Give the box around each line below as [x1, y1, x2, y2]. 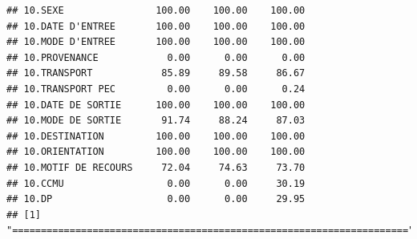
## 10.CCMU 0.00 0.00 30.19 [6, 177, 306, 189]
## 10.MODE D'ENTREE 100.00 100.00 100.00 [6, 36, 306, 48]
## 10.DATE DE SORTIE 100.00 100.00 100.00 [6, 99, 306, 111]
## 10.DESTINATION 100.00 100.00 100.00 [6, 130, 306, 142]
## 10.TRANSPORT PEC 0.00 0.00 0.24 [6, 83, 306, 95]
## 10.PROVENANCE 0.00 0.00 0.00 [6, 51, 306, 63]
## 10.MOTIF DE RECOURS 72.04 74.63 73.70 [6, 161, 306, 173]
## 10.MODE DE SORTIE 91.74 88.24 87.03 [6, 115, 306, 127]
